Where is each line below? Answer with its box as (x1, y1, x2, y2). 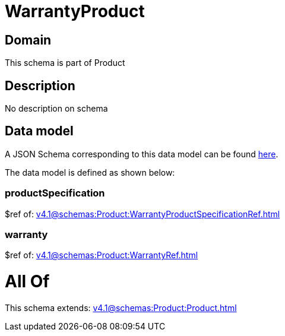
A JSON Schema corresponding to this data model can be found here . (5, 148, 278, 159)
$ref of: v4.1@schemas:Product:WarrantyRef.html (5, 250, 198, 261)
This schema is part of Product (5, 58, 125, 68)
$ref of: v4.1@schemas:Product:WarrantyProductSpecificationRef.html (5, 208, 280, 219)
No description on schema (5, 103, 108, 114)
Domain (5, 32, 52, 47)
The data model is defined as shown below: (5, 167, 175, 177)
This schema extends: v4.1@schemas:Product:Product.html (5, 302, 237, 313)
